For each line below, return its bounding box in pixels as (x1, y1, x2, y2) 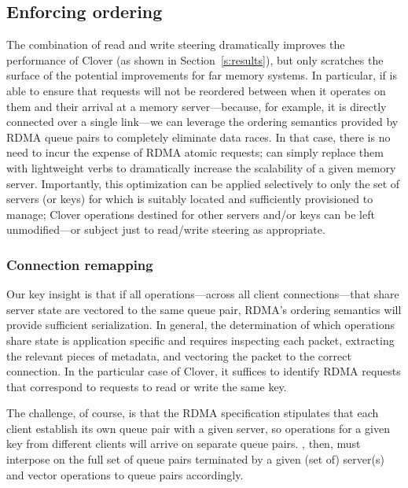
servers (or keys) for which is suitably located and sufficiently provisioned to (6, 190, 373, 207)
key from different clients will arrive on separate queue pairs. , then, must (6, 435, 361, 452)
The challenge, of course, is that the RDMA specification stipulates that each (6, 405, 379, 421)
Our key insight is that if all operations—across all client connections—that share (6, 286, 399, 302)
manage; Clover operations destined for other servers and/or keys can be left (6, 205, 375, 222)
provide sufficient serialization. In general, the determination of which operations (6, 316, 395, 333)
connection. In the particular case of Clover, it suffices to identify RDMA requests (6, 363, 401, 379)
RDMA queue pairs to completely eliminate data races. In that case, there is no (6, 128, 391, 145)
